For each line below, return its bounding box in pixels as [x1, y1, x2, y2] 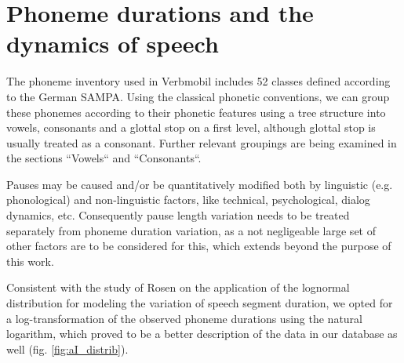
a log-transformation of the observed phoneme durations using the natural [6, 310, 362, 326]
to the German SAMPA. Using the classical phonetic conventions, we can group [6, 88, 390, 104]
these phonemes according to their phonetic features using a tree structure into [6, 103, 386, 120]
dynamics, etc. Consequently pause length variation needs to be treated [6, 207, 350, 223]
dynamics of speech [6, 27, 219, 60]
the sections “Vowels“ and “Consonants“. [6, 150, 202, 166]
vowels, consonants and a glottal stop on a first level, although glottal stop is [6, 119, 376, 136]
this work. [6, 252, 54, 269]
